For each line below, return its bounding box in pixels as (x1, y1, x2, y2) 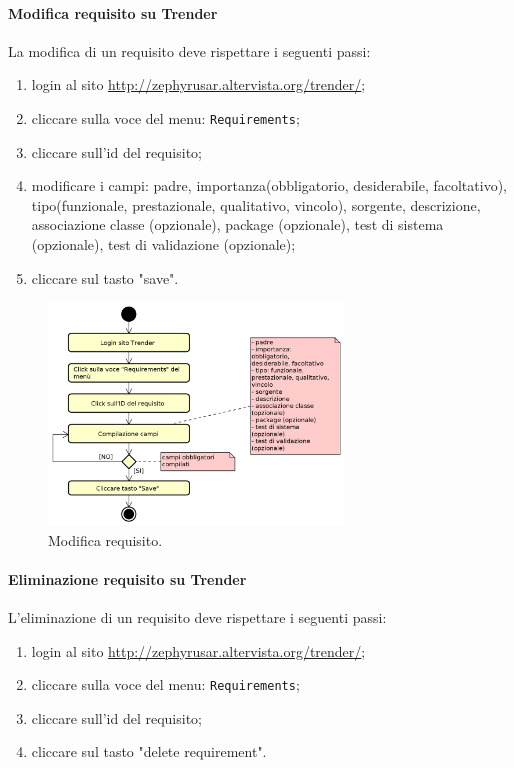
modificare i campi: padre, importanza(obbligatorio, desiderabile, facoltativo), (31, 175, 507, 196)
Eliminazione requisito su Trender (8, 568, 247, 589)
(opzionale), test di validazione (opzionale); (31, 234, 296, 255)
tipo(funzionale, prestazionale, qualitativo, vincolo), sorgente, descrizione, (31, 194, 481, 215)
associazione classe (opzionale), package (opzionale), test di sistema (31, 214, 444, 235)
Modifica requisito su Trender (8, 2, 218, 23)
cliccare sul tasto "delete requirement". (31, 741, 267, 762)
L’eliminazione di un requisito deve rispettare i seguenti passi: (8, 606, 387, 627)
